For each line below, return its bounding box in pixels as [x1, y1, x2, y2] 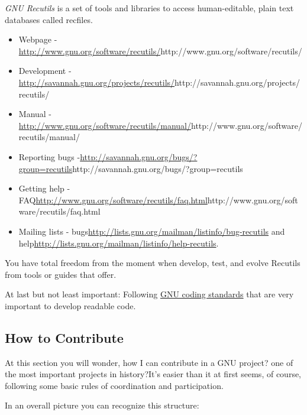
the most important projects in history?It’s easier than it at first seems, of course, [5, 368, 302, 380]
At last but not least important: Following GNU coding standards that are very [5, 288, 294, 300]
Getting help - [18, 182, 70, 194]
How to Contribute [5, 328, 124, 346]
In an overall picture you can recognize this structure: [5, 399, 199, 411]
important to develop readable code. [5, 299, 136, 312]
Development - [18, 64, 72, 77]
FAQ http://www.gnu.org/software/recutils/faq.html [18, 193, 208, 206]
